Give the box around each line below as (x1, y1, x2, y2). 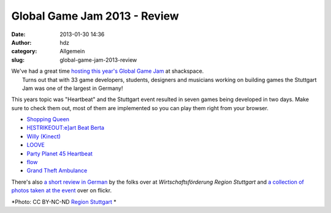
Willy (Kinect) (26, 132, 61, 140)
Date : (11, 31, 26, 38)
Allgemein (59, 48, 85, 55)
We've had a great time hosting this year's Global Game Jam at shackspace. (11, 67, 204, 75)
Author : (11, 39, 32, 46)
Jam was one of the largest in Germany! (22, 84, 123, 92)
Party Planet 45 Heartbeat (26, 150, 93, 157)
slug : (11, 56, 25, 64)
